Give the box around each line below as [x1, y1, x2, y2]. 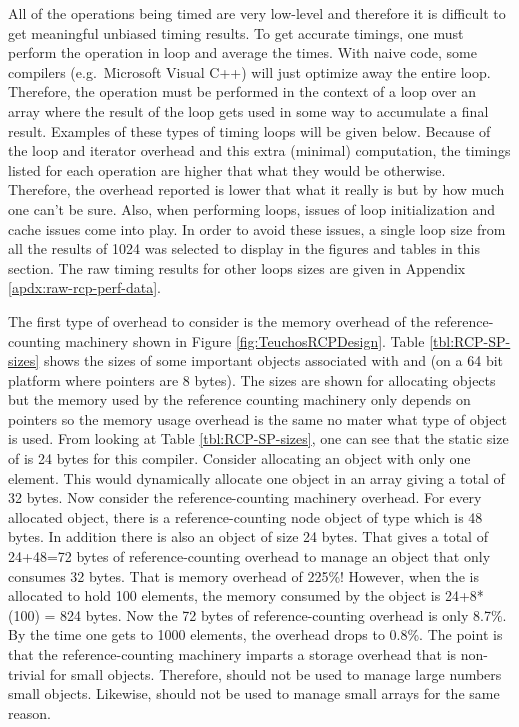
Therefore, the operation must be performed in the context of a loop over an [8, 81, 477, 102]
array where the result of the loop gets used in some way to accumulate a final [8, 100, 489, 121]
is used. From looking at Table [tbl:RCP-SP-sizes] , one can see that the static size [8, 428, 509, 449]
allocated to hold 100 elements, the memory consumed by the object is [8, 585, 441, 606]
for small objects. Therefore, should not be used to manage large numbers [49, 663, 502, 684]
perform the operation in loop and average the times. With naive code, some [8, 42, 477, 63]
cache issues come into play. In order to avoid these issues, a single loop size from [8, 218, 506, 239]
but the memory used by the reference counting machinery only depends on [8, 389, 471, 410]
